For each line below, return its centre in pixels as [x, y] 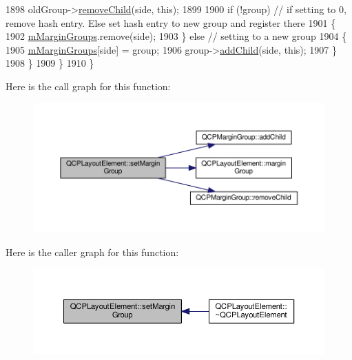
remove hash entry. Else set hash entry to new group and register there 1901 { [171, 22]
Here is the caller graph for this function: [92, 252]
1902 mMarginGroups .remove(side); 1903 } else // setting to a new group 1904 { [176, 36]
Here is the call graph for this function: [88, 86]
